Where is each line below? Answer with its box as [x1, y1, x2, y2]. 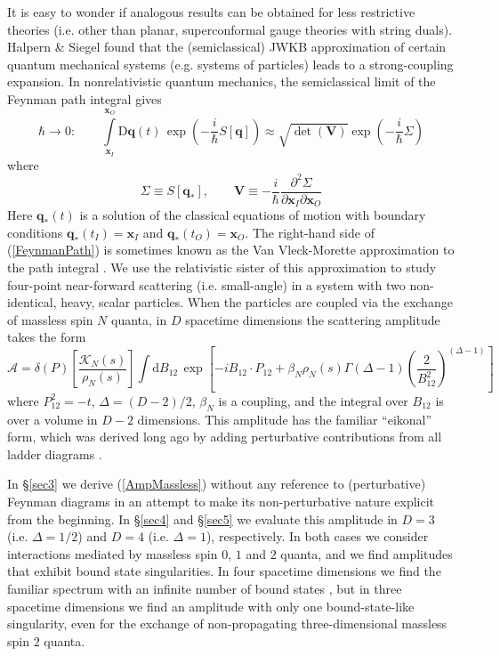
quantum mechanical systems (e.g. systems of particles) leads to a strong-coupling [7, 54, 454, 73]
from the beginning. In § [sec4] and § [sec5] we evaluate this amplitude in [7, 509, 398, 528]
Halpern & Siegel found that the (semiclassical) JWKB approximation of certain [7, 37, 447, 56]
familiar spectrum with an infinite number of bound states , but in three [7, 579, 402, 597]
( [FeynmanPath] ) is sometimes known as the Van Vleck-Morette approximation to [7, 240, 455, 259]
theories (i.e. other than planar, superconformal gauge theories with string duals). [7, 20, 453, 38]
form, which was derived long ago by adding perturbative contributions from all [7, 427, 442, 446]
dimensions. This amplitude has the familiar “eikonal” [137, 409, 432, 428]
